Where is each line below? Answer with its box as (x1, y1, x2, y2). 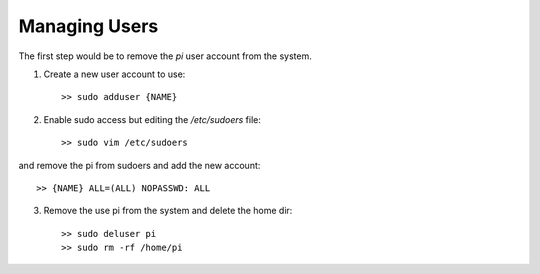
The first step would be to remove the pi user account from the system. (18, 50, 312, 62)
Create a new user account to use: (43, 68, 186, 80)
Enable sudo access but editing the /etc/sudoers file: (43, 113, 262, 125)
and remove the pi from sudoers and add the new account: (18, 159, 261, 171)
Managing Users (18, 15, 159, 37)
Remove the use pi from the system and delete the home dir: (43, 205, 293, 217)
